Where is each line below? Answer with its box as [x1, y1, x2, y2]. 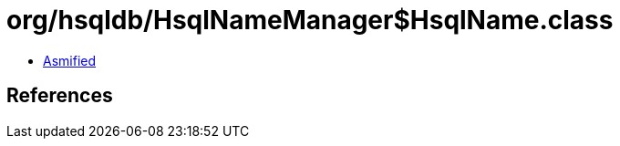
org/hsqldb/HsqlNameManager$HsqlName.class [6, 5, 614, 36]
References [6, 84, 113, 108]
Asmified [43, 52, 97, 68]
